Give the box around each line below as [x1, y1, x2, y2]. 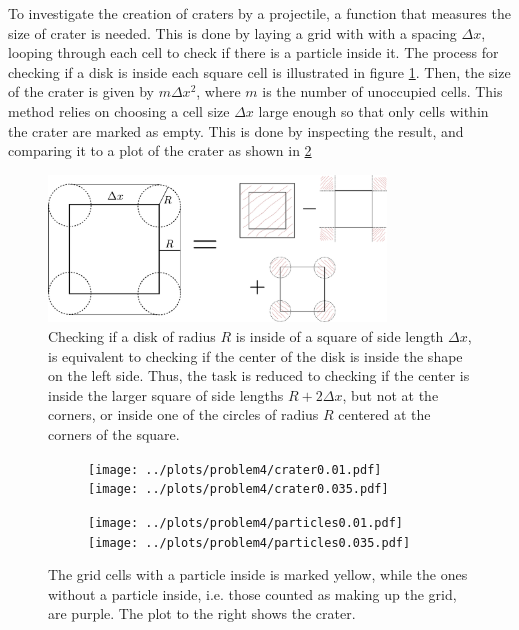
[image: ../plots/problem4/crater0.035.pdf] [88, 482, 389, 497]
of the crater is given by [8, 81, 154, 102]
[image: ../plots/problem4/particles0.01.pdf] [88, 515, 403, 530]
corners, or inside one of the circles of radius [48, 404, 319, 425]
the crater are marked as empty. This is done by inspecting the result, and [8, 120, 464, 141]
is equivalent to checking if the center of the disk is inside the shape [48, 345, 463, 366]
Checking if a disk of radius [48, 326, 216, 347]
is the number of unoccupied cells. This [262, 81, 503, 102]
